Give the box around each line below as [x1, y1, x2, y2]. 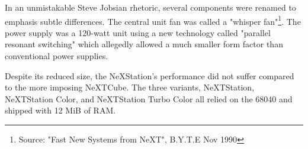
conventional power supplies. [5, 50, 108, 62]
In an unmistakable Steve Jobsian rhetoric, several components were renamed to [5, 1, 296, 13]
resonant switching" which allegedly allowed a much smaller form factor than [5, 38, 283, 50]
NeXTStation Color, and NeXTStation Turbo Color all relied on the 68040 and [5, 92, 293, 105]
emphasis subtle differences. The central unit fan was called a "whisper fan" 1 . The [5, 13, 301, 27]
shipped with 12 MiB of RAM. [5, 104, 116, 116]
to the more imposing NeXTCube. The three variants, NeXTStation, [5, 81, 255, 93]
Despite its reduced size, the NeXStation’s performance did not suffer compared [5, 69, 294, 82]
